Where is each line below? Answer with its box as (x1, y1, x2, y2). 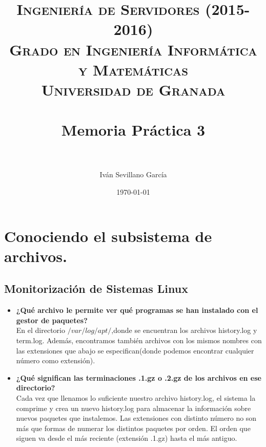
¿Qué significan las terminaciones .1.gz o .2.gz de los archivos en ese (16, 372, 261, 383)
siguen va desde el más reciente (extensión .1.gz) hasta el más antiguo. (16, 433, 237, 443)
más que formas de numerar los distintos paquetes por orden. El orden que (16, 422, 251, 433)
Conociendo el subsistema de (4, 225, 212, 246)
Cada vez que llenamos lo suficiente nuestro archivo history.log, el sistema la (16, 392, 256, 403)
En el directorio (16, 325, 65, 336)
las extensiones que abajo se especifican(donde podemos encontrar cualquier (16, 345, 254, 356)
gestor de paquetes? (16, 314, 88, 325)
